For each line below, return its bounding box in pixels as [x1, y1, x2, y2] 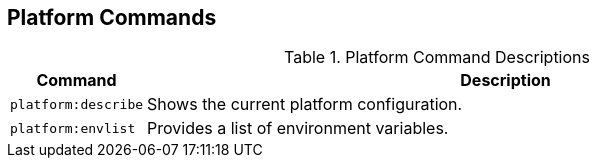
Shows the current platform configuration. [147, 94, 463, 115]
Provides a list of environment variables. [147, 118, 449, 139]
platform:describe [10, 96, 144, 112]
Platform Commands [7, 5, 217, 30]
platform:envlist [10, 120, 136, 136]
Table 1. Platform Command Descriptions [284, 47, 590, 68]
